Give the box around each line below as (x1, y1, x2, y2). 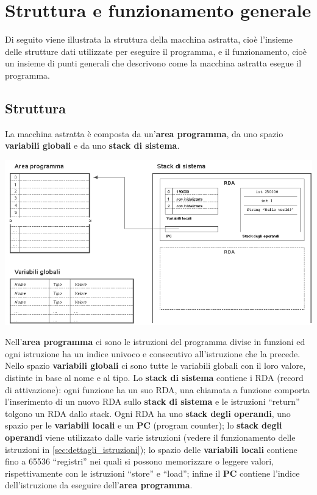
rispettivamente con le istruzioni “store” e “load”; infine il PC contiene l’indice (5, 466, 300, 479)
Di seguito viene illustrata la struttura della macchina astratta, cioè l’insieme (5, 33, 293, 46)
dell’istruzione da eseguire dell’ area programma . (5, 479, 193, 491)
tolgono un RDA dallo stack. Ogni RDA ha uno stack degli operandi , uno (5, 407, 291, 419)
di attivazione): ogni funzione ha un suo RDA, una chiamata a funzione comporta (5, 383, 310, 396)
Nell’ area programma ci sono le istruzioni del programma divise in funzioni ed (5, 335, 305, 348)
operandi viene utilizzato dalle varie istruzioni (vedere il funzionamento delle (5, 430, 296, 443)
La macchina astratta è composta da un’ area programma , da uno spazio (5, 127, 283, 140)
